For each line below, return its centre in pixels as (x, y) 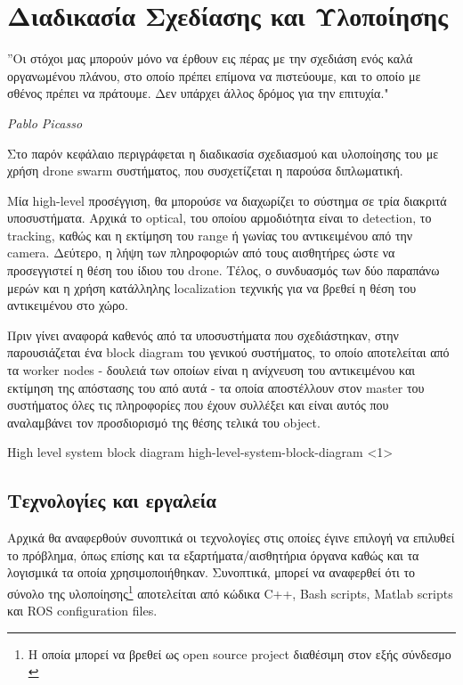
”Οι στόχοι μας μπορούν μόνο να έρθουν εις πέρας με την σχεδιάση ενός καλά (210, 58)
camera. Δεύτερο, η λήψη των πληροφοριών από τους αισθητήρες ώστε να (201, 253)
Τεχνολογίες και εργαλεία (112, 500)
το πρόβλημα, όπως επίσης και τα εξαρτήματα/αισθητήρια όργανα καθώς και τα (213, 555)
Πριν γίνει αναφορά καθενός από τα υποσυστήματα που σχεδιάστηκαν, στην (203, 334)
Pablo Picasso (45, 122)
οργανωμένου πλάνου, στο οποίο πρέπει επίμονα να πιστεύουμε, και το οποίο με (214, 75)
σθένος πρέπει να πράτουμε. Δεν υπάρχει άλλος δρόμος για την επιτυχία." (198, 93)
